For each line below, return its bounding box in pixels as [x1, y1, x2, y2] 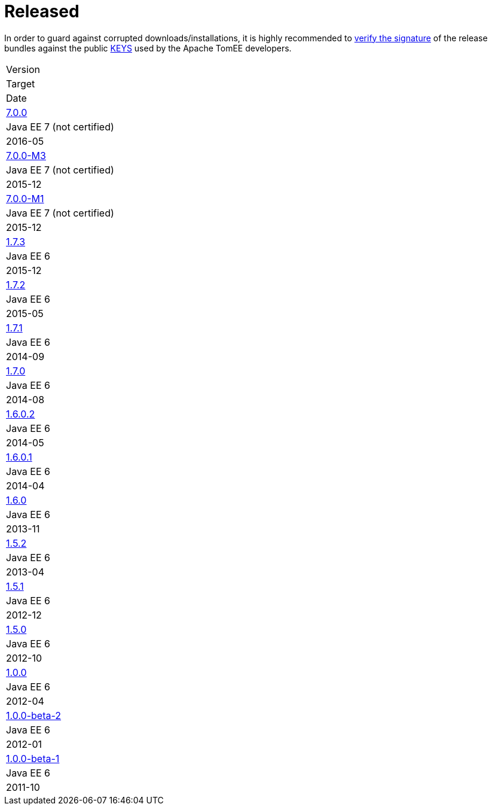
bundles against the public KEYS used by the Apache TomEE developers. [4, 42, 292, 53]
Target [6, 77, 35, 90]
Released [4, 1, 80, 22]
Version [6, 63, 40, 75]
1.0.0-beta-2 [6, 709, 62, 721]
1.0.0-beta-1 [6, 752, 60, 765]
